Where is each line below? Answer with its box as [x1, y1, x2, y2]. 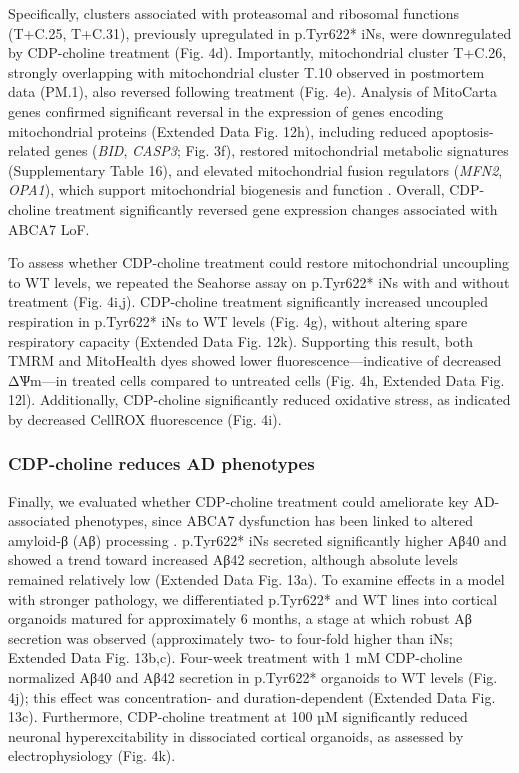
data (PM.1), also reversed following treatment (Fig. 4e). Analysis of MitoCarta [8, 81, 497, 102]
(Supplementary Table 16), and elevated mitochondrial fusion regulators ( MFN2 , [8, 159, 503, 180]
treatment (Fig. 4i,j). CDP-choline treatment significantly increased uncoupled [8, 291, 488, 312]
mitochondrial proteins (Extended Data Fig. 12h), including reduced [8, 120, 427, 141]
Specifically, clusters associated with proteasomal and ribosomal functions [8, 3, 460, 23]
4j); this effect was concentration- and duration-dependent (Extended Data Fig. [8, 686, 496, 707]
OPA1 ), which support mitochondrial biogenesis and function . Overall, [8, 179, 445, 200]
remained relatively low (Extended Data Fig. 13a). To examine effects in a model [8, 569, 505, 590]
